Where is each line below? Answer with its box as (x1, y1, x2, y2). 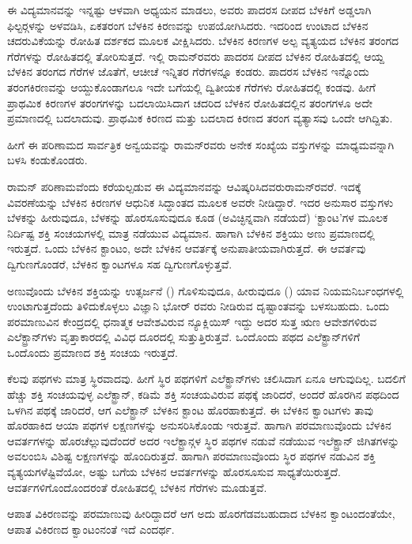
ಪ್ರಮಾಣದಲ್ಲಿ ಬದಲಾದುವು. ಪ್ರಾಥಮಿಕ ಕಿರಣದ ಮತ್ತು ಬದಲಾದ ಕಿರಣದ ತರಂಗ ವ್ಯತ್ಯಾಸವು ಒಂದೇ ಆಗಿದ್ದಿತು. (7, 110, 393, 126)
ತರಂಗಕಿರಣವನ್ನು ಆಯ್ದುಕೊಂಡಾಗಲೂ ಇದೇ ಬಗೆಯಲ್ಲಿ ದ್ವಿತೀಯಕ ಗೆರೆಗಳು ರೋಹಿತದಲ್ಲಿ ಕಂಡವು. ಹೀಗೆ (7, 78, 376, 95)
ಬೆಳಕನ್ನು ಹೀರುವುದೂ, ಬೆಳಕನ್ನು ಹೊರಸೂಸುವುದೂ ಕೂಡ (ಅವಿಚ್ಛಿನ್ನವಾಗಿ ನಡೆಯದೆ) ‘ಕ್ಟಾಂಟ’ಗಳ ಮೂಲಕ (7, 209, 388, 226)
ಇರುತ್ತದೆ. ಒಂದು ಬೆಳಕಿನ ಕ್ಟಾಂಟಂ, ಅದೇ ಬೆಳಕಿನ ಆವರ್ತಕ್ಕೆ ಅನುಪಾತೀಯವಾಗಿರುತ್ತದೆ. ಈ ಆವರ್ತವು (7, 240, 366, 257)
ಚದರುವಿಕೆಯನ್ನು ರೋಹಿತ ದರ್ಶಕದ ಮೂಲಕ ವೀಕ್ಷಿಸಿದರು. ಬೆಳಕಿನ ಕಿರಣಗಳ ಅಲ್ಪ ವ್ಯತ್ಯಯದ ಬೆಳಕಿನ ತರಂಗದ (7, 32, 399, 49)
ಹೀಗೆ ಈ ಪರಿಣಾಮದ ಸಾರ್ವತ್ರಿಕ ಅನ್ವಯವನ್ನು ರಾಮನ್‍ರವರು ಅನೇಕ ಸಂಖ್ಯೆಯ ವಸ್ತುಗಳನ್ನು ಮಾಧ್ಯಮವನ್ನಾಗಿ (7, 136, 395, 152)
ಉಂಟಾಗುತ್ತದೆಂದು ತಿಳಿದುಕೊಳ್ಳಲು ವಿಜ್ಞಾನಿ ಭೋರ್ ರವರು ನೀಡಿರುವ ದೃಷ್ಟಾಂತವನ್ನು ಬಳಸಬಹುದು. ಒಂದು (7, 298, 390, 314)
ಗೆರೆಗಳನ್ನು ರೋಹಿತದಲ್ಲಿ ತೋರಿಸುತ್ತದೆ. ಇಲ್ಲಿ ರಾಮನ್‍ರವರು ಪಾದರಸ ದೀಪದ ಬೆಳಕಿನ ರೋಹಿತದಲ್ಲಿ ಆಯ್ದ (7, 47, 384, 64)
